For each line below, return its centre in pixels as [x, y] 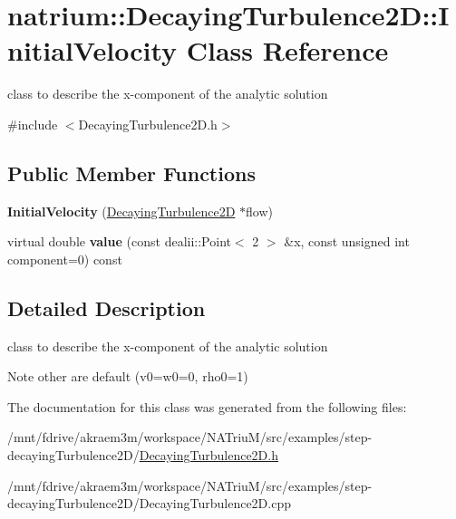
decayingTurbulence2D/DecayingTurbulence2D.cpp [149, 503]
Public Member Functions [131, 173]
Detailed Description [107, 308]
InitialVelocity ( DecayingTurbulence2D [121, 211]
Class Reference [287, 50]
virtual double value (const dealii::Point [119, 241]
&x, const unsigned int [347, 241]
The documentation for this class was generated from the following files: [207, 406]
